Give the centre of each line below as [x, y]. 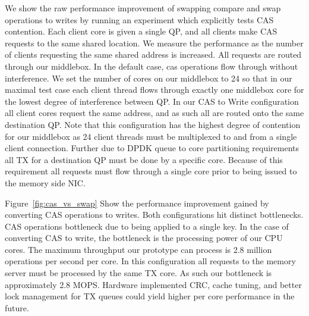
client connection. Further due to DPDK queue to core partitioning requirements [152, 148]
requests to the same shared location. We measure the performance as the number [154, 43]
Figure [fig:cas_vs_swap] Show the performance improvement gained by [137, 203]
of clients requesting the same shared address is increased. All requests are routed [153, 54]
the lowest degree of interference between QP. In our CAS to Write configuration [152, 101]
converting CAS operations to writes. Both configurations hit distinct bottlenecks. [154, 215]
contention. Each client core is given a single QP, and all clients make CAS [141, 31]
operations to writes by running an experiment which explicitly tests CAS [139, 19]
